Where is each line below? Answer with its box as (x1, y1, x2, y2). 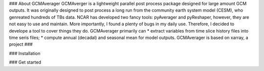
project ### (9, 41, 33, 47)
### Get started (9, 59, 42, 65)
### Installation (9, 50, 41, 56)
